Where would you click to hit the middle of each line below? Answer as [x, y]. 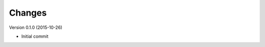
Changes [28, 13]
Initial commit [35, 36]
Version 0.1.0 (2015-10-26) [36, 27]
